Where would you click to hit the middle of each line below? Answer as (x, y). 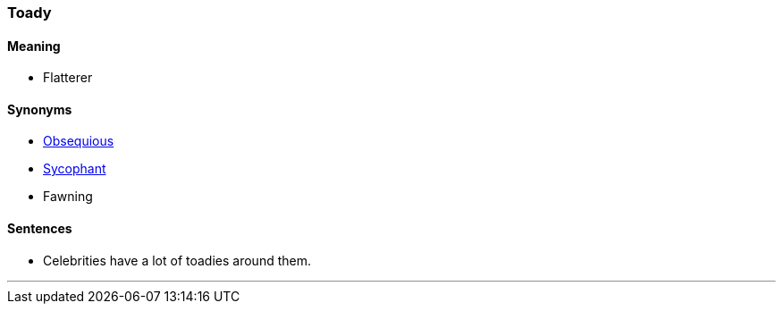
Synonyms (40, 109)
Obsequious (79, 141)
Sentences (40, 229)
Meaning (34, 46)
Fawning (68, 197)
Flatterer (68, 78)
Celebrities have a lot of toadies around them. (177, 260)
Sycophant (75, 169)
